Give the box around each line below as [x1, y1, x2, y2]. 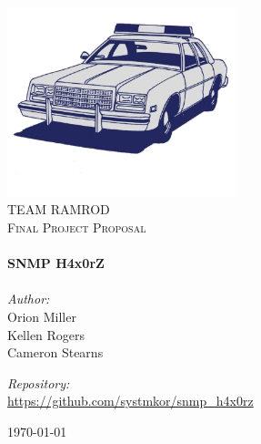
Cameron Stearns [7, 343, 104, 362]
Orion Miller [7, 307, 76, 326]
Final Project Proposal [7, 218, 146, 237]
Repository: [7, 373, 70, 392]
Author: [7, 289, 50, 308]
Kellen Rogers [7, 325, 85, 344]
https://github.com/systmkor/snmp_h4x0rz [7, 391, 254, 410]
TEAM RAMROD [7, 200, 110, 219]
